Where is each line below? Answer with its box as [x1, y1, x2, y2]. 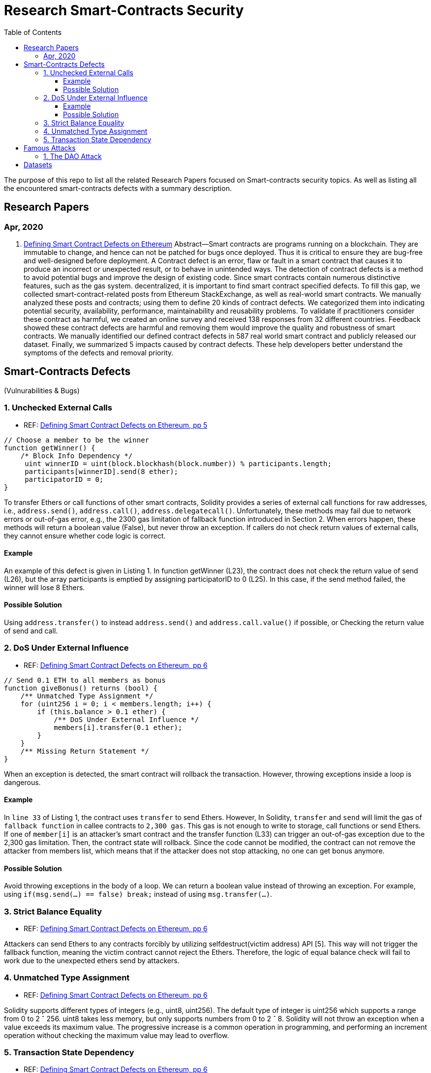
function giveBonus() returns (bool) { [4, 684, 157, 692]
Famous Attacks [24, 143, 76, 152]
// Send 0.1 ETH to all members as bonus [4, 676, 166, 684]
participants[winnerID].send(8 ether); [25, 467, 179, 475]
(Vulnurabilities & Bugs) [4, 386, 80, 395]
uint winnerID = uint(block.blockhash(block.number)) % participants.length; [25, 459, 332, 468]
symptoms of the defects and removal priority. [24, 348, 174, 357]
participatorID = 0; [25, 475, 104, 483]
